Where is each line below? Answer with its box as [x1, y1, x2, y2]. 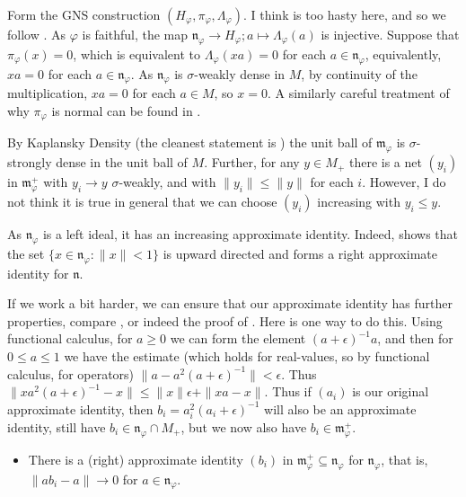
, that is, [381, 449, 428, 468]
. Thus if [264, 382, 312, 401]
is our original [352, 382, 429, 401]
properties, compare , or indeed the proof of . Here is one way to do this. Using [7, 311, 443, 330]
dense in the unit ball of [56, 153, 188, 172]
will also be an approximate [264, 399, 417, 418]
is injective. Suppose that [321, 25, 460, 43]
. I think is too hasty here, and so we [242, 5, 446, 23]
